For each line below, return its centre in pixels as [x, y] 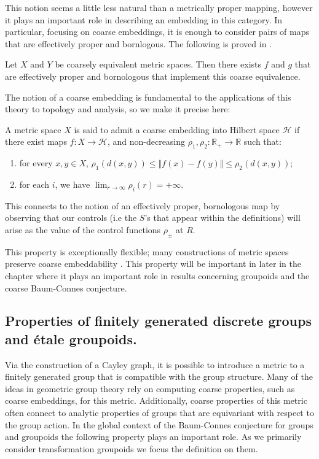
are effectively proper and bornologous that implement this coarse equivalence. [153, 76]
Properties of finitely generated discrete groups [158, 321]
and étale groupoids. [71, 338]
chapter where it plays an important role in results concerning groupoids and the [157, 275]
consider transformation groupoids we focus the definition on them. [132, 448]
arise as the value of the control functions [83, 229]
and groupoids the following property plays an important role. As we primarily [153, 437]
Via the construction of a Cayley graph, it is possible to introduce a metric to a [155, 364]
